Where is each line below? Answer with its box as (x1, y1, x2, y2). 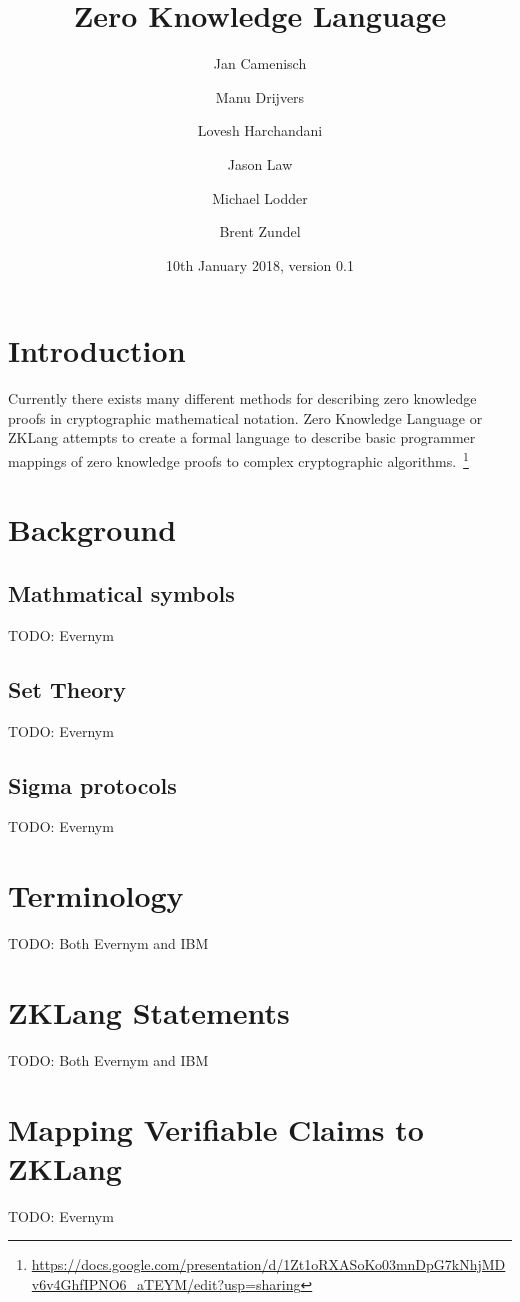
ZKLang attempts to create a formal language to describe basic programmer (8, 427, 476, 448)
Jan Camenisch (213, 53, 307, 74)
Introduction (8, 330, 186, 371)
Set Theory (8, 673, 126, 704)
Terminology (8, 875, 184, 916)
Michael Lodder (212, 187, 308, 208)
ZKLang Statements (8, 991, 290, 1032)
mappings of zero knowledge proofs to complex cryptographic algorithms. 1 (8, 448, 469, 471)
